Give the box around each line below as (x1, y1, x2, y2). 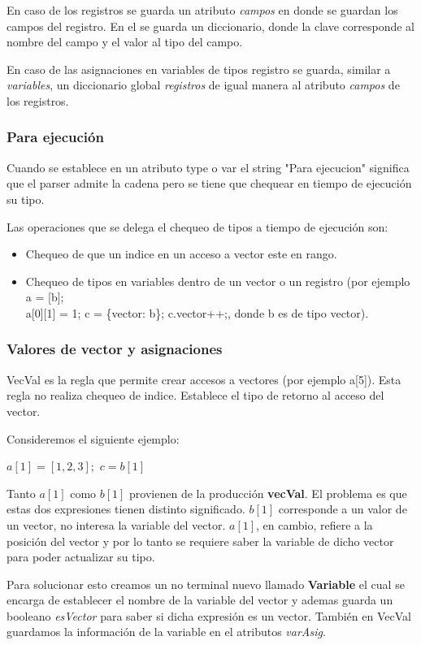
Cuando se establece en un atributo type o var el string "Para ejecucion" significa (7, 158, 410, 175)
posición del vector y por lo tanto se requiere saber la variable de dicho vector (7, 532, 394, 549)
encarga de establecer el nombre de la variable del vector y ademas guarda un (7, 591, 393, 608)
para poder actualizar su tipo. (7, 548, 155, 565)
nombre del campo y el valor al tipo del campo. (7, 33, 243, 50)
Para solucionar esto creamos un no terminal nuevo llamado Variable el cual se (7, 575, 405, 592)
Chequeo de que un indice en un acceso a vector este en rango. (25, 245, 337, 262)
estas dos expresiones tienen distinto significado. (7, 500, 245, 517)
